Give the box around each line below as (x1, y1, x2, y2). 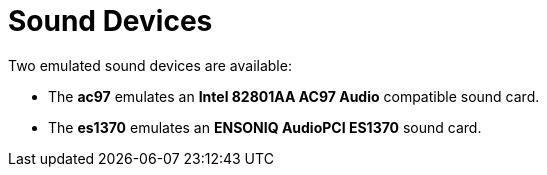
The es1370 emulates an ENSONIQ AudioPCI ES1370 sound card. (48, 118, 482, 136)
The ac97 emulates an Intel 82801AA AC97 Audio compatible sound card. (48, 87, 540, 105)
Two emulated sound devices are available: (8, 56, 292, 74)
